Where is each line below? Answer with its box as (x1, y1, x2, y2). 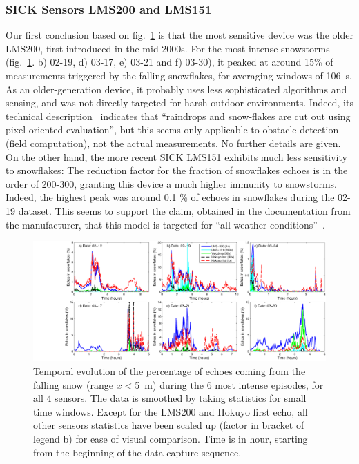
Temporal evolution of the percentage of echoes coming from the (33, 364, 306, 378)
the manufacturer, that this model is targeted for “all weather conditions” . (6, 217, 325, 231)
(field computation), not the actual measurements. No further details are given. (6, 135, 341, 150)
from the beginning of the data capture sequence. (33, 445, 242, 459)
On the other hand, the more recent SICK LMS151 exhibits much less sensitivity (6, 149, 347, 164)
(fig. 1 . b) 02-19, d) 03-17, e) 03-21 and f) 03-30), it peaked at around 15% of (6, 55, 333, 69)
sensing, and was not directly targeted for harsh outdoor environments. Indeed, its (6, 95, 353, 110)
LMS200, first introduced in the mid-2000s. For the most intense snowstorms (6, 41, 330, 55)
